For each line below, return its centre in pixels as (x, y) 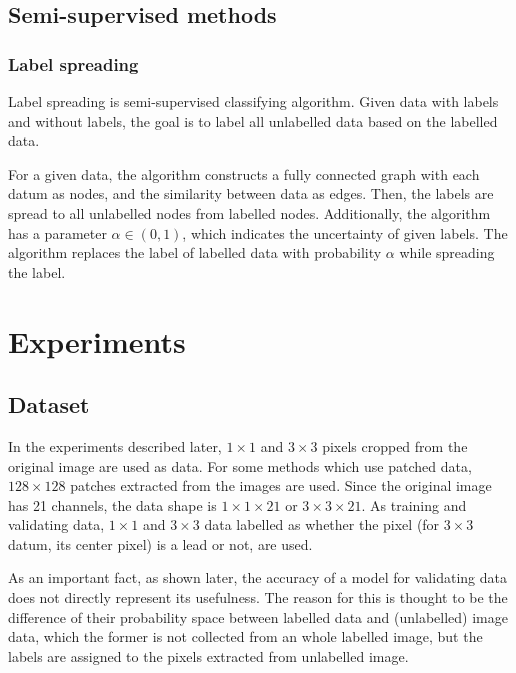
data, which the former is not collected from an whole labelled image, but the (245, 636)
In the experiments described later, (115, 445)
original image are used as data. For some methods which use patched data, (240, 465)
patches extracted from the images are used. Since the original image (281, 485)
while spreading (447, 252)
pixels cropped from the (395, 445)
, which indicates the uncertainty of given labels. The (345, 232)
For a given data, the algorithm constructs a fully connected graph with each (244, 173)
